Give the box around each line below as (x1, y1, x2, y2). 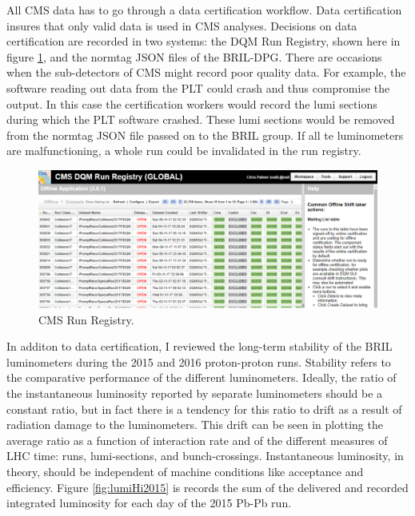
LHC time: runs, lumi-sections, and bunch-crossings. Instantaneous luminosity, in (6, 447, 404, 464)
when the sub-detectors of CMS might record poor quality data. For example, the (6, 64, 406, 81)
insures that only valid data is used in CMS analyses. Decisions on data (6, 17, 357, 34)
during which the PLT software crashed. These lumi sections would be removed (6, 111, 395, 128)
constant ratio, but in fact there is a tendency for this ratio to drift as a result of (6, 400, 402, 417)
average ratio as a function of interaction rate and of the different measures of (6, 431, 388, 448)
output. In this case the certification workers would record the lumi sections (6, 95, 377, 112)
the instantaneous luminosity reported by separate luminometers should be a (6, 384, 383, 401)
